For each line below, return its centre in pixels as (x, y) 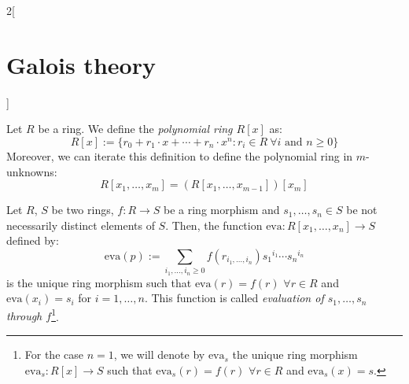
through (24, 316)
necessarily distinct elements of (81, 225)
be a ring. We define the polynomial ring (135, 129)
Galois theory (81, 64)
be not (362, 210)
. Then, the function (214, 225)
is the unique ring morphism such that (99, 282)
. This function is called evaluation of (234, 298)
